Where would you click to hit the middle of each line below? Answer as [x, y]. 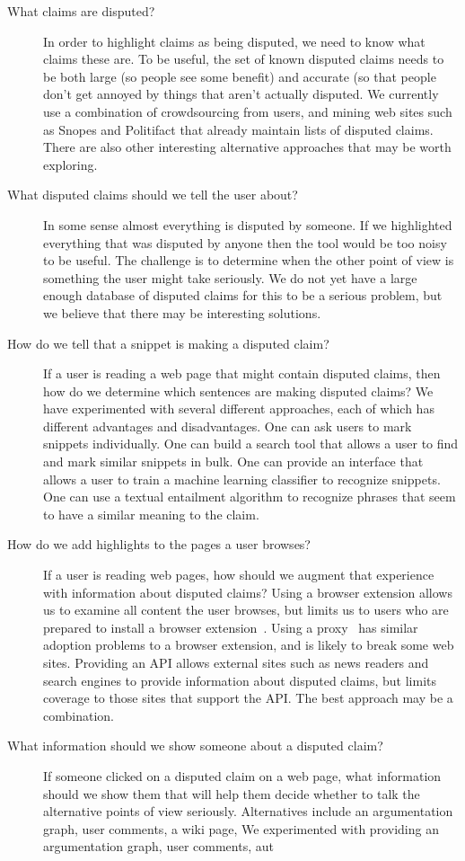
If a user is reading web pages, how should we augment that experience [239, 575]
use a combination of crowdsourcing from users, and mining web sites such [248, 111]
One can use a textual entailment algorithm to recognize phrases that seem [250, 497]
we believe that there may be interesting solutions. [182, 312]
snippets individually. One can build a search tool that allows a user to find [251, 444]
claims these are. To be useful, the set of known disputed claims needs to [244, 59]
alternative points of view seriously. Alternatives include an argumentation [248, 811]
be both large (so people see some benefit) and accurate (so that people [240, 76]
